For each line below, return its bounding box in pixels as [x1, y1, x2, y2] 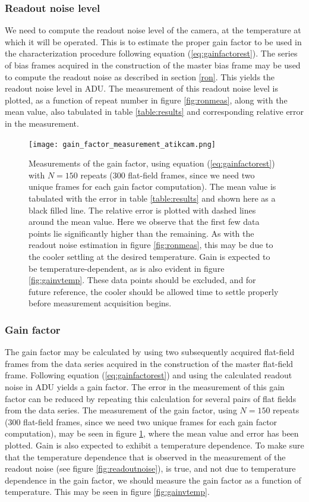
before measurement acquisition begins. [29, 297, 172, 309]
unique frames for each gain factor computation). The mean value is [29, 180, 276, 193]
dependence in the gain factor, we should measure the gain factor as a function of [5, 473, 301, 486]
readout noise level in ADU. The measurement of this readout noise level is [5, 82, 278, 95]
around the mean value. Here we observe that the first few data [29, 215, 260, 228]
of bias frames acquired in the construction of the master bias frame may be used [5, 59, 301, 71]
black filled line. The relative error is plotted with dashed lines [29, 203, 256, 216]
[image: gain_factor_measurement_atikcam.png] [29, 140, 216, 149]
